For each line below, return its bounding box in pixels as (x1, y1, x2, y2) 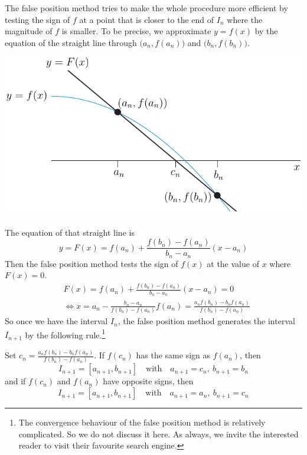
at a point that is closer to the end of (79, 13, 214, 25)
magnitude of (5, 25, 53, 37)
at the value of (207, 257, 259, 269)
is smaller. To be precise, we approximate (61, 25, 211, 37)
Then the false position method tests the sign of (5, 257, 178, 269)
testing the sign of (5, 13, 70, 25)
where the (227, 13, 263, 25)
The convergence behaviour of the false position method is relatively (18, 416, 266, 428)
